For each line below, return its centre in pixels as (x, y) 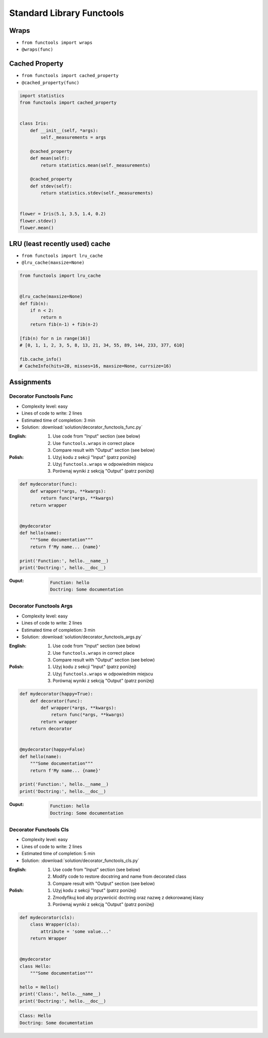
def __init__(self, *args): (64, 130)
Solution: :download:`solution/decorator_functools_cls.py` (80, 861)
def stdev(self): (51, 186)
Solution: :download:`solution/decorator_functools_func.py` (82, 427)
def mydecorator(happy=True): (56, 694)
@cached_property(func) (50, 83)
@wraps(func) (37, 49)
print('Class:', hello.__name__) (60, 994)
